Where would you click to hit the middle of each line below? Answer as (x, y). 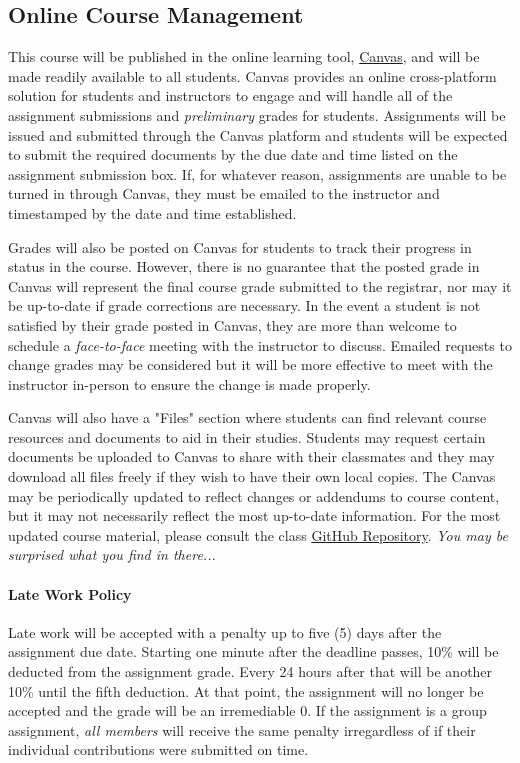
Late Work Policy (70, 593)
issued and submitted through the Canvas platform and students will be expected (258, 134)
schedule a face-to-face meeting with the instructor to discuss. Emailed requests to (260, 344)
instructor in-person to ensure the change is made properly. (189, 383)
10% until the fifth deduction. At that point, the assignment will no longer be (246, 690)
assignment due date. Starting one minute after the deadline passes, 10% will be (253, 651)
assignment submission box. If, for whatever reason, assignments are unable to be (257, 173)
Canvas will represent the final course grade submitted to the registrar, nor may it (260, 285)
